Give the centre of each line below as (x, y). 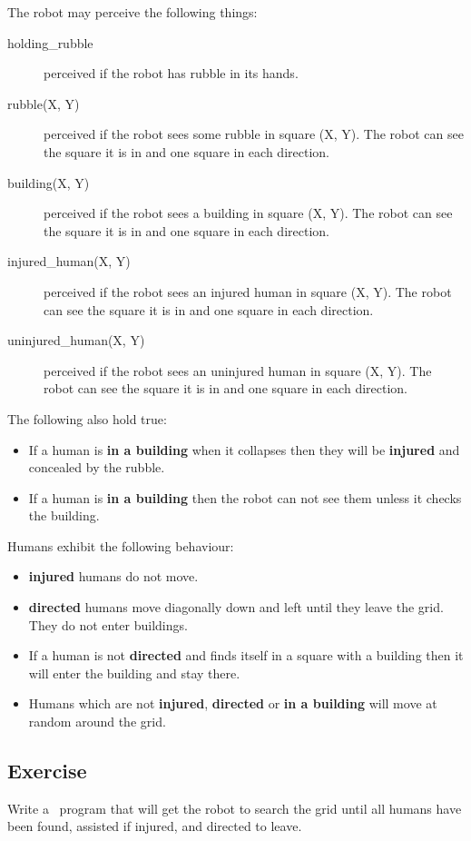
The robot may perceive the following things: (132, 12)
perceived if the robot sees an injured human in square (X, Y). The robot (248, 291)
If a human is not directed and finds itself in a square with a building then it (246, 655)
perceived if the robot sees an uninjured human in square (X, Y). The (238, 370)
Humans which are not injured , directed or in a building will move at (233, 703)
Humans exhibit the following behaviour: (121, 545)
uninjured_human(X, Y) (76, 340)
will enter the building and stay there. (134, 673)
